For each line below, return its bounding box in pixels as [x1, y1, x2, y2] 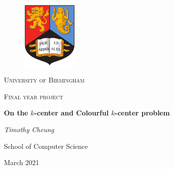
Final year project [4, 91, 63, 101]
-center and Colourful [34, 108, 109, 118]
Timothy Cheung [4, 124, 54, 135]
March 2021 [4, 157, 39, 168]
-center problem [115, 108, 170, 118]
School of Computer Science [4, 141, 88, 151]
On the [4, 108, 28, 118]
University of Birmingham [4, 75, 85, 85]
